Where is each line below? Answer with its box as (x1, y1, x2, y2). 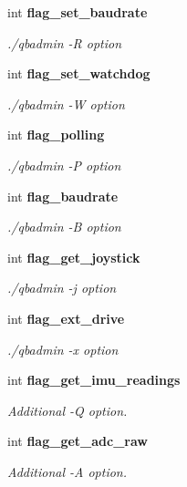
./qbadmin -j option (7, 278, 117, 297)
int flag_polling (7, 125, 105, 144)
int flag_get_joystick (7, 247, 140, 266)
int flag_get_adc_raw (7, 431, 148, 451)
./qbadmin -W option (7, 94, 125, 113)
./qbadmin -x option (7, 339, 119, 358)
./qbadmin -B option (7, 217, 121, 236)
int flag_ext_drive (7, 308, 125, 327)
